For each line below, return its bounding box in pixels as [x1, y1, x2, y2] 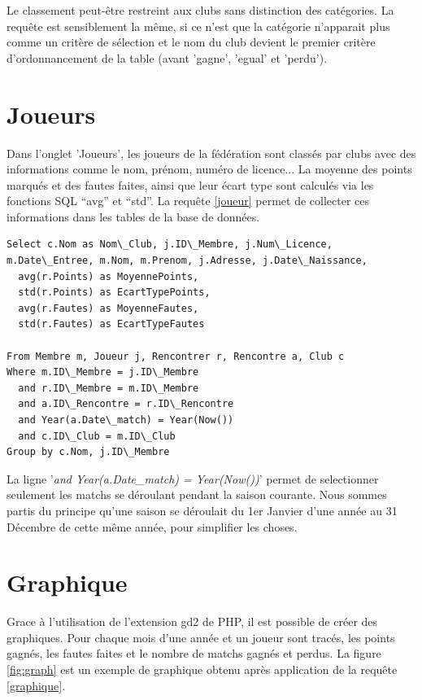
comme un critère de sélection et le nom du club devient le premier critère [7, 33, 376, 50]
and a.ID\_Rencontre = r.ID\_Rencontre [18, 398, 234, 410]
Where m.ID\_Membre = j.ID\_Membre [7, 366, 199, 378]
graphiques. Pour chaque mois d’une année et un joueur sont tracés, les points [7, 628, 395, 645]
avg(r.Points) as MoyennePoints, [18, 270, 199, 282]
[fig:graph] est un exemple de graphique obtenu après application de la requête [7, 661, 398, 678]
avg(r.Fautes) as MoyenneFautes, [18, 302, 199, 314]
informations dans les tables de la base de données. [7, 208, 260, 225]
